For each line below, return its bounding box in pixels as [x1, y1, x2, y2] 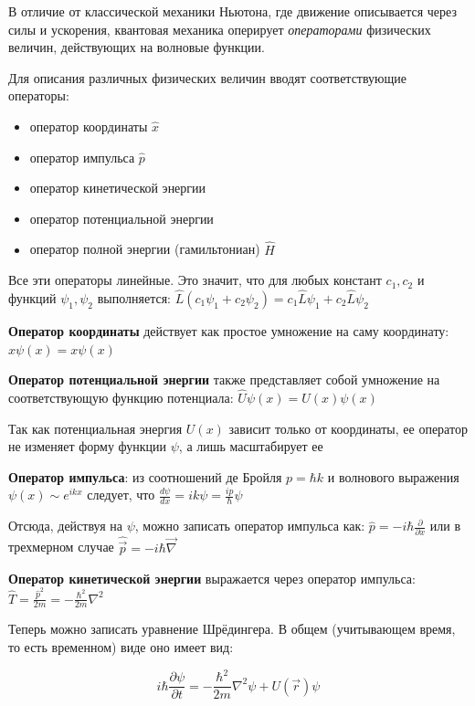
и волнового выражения [327, 467, 459, 486]
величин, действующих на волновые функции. [8, 37, 265, 57]
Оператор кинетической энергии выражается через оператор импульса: [8, 568, 416, 587]
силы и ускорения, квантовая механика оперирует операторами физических [8, 19, 431, 38]
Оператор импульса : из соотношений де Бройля [8, 467, 282, 486]
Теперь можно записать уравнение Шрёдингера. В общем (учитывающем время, [8, 619, 456, 638]
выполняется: [97, 288, 171, 307]
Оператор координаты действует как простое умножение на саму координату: [8, 321, 449, 340]
